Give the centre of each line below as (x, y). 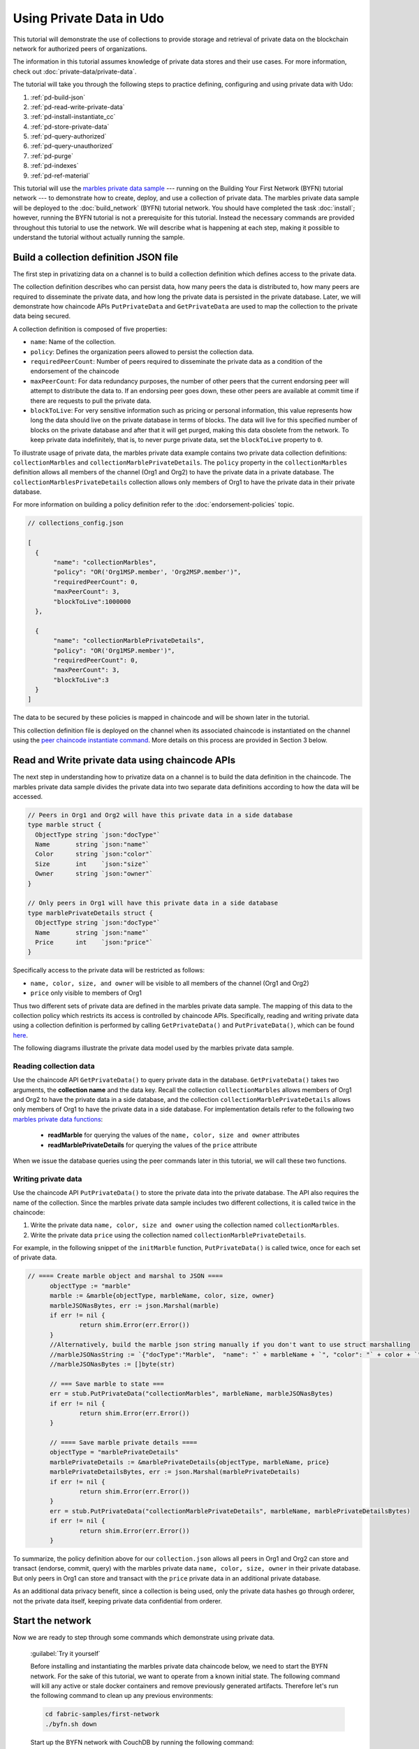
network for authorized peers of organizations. (80, 48)
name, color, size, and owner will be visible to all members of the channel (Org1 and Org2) (170, 983)
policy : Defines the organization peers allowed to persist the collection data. (142, 352)
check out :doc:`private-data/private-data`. (75, 71)
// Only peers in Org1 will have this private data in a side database (153, 903)
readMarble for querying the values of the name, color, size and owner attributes (174, 1135)
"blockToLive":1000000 (92, 601)
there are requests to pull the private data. (91, 401)
